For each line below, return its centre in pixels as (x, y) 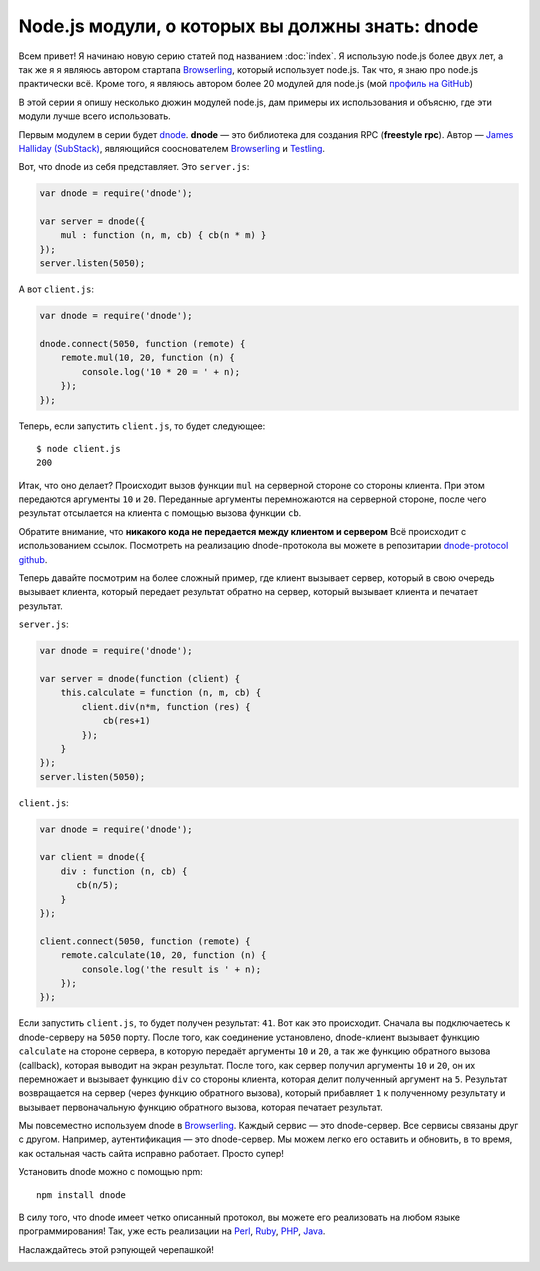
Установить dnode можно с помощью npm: (111, 1172)
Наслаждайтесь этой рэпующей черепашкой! (116, 1249)
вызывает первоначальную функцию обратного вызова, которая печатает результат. (201, 1107)
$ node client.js (78, 448)
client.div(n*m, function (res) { (166, 706)
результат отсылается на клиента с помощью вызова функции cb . (160, 513)
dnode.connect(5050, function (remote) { (142, 343)
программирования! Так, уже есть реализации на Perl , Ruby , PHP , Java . (172, 1231)
